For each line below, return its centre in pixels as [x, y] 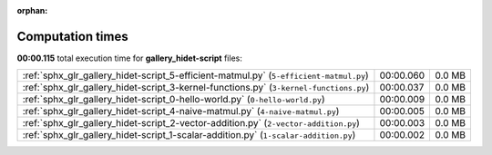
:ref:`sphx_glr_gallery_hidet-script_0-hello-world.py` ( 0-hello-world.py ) [174, 100]
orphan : [32, 10]
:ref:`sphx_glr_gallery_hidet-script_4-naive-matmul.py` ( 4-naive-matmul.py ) [181, 111]
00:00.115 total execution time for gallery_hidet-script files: [130, 58]
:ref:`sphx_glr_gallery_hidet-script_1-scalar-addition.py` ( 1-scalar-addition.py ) [189, 135]
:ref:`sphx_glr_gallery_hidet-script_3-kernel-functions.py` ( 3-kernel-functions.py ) [196, 88]
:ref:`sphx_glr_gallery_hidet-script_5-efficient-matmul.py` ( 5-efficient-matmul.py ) [195, 75]
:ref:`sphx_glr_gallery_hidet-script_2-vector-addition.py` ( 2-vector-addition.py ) [191, 123]
